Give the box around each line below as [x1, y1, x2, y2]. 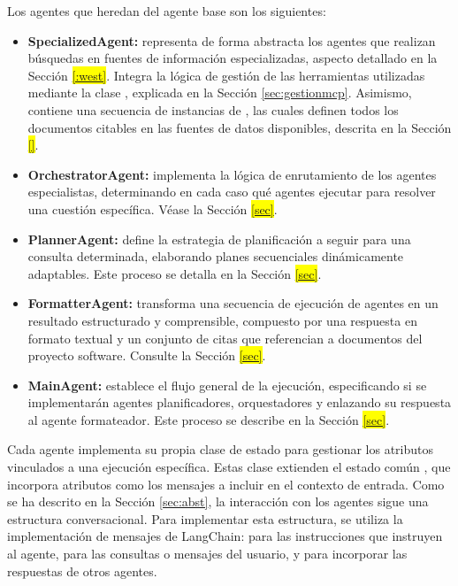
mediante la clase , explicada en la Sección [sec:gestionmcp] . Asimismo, [27, 83, 412, 102]
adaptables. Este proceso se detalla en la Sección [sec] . [27, 264, 322, 282]
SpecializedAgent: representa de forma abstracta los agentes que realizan [27, 31, 436, 50]
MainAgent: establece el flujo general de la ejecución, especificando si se [27, 375, 427, 394]
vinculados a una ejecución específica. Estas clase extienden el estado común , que [7, 458, 451, 476]
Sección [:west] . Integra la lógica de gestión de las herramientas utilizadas [27, 66, 425, 84]
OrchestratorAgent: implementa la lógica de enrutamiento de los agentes [27, 165, 437, 183]
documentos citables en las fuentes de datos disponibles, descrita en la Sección [27, 118, 452, 136]
